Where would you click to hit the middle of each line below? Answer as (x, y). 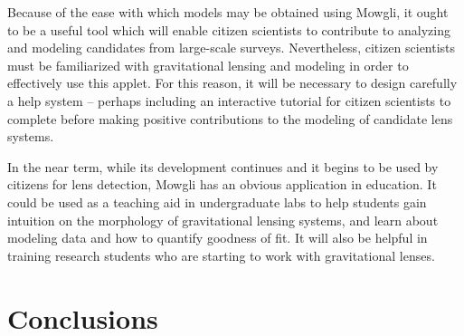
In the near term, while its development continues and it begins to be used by (223, 166)
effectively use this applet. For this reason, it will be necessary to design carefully (232, 83)
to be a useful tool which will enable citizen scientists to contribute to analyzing (229, 29)
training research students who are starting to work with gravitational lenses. (221, 255)
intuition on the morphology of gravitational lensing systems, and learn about (223, 220)
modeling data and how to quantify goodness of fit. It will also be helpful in (218, 238)
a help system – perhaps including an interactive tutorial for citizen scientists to (229, 100)
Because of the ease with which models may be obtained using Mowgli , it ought (228, 12)
